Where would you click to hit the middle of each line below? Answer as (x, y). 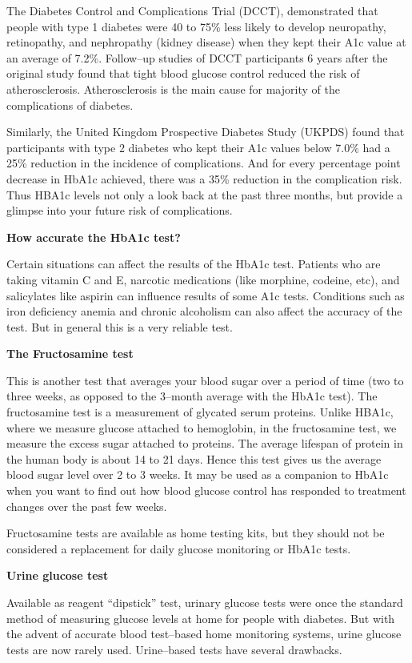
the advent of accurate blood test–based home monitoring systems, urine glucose (204, 634)
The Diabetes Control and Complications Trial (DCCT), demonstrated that (192, 10)
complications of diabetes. (70, 104)
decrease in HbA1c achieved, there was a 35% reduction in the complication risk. (204, 178)
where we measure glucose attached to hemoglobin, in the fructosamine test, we (202, 427)
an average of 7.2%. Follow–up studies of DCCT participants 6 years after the (197, 57)
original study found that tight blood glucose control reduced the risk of (183, 73)
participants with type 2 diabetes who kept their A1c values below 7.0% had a (198, 147)
